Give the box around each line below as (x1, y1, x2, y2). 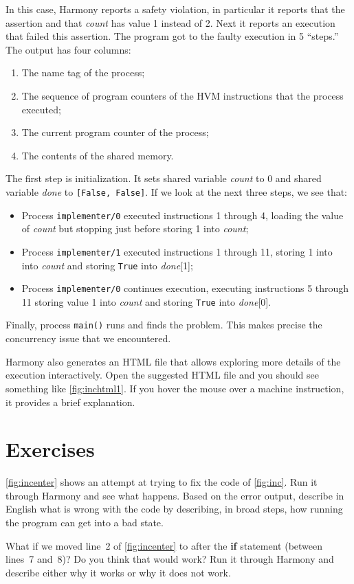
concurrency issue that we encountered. (5, 331, 171, 346)
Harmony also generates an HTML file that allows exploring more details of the (5, 354, 341, 368)
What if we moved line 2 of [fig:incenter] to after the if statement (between (5, 538, 323, 552)
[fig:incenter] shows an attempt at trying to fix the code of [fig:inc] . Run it (5, 475, 318, 489)
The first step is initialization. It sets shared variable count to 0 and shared (5, 171, 322, 186)
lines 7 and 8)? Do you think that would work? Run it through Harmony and (5, 552, 334, 566)
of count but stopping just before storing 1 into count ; (21, 221, 249, 236)
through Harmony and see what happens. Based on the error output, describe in (5, 488, 344, 502)
